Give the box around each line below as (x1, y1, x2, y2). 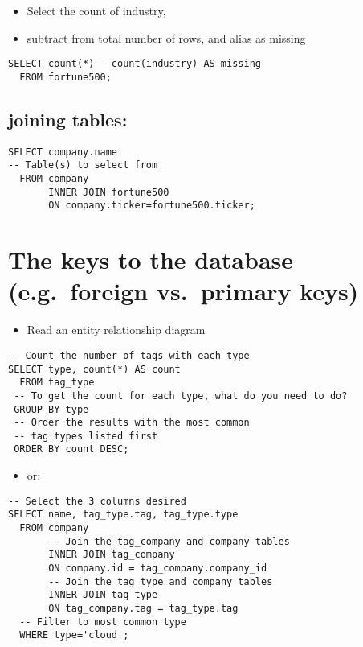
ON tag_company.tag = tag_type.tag (48, 602, 239, 614)
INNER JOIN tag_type (48, 589, 158, 601)
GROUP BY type (14, 403, 89, 415)
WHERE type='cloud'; (19, 629, 129, 641)
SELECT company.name (8, 146, 118, 158)
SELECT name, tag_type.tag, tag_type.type (8, 509, 239, 521)
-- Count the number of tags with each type (8, 349, 250, 361)
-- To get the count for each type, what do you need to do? (14, 389, 348, 402)
